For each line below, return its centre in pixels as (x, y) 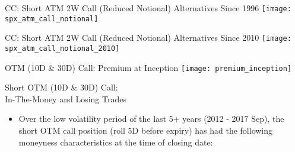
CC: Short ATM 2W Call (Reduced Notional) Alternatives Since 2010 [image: (148, 38)
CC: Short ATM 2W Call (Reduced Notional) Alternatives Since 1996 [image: (148, 8)
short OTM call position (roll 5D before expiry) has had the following (146, 130)
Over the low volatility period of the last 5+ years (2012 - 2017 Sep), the (151, 119)
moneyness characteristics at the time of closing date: (116, 142)
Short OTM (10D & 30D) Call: (61, 87)
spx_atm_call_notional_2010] (62, 48)
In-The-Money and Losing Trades (66, 98)
